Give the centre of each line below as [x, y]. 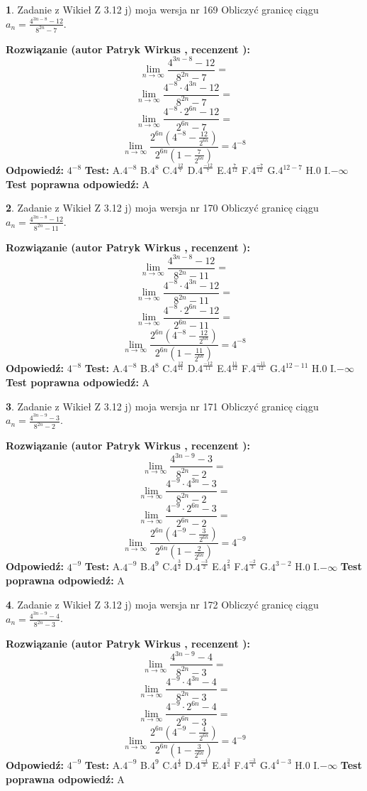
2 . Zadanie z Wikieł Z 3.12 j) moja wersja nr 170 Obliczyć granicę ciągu [162, 208]
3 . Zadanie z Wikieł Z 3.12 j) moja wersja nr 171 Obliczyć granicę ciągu [162, 406]
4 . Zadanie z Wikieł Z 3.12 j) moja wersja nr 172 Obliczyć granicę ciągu [162, 604]
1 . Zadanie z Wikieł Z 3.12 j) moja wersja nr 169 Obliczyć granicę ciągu [162, 9]
